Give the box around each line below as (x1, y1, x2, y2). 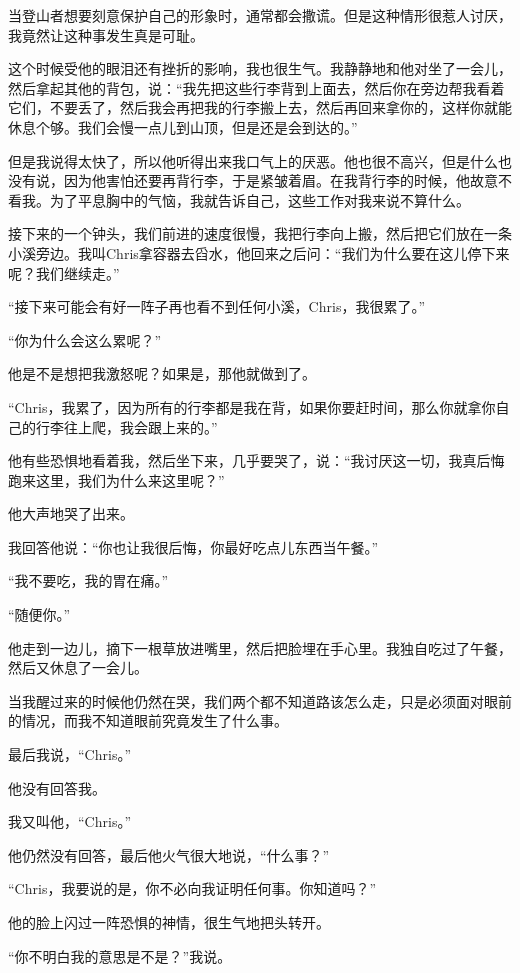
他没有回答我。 (8, 777, 106, 798)
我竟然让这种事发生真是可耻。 (8, 24, 204, 45)
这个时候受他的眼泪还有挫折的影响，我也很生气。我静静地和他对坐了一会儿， (8, 58, 512, 79)
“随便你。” (8, 604, 71, 625)
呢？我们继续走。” (8, 262, 120, 283)
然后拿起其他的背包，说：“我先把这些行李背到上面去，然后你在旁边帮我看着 (8, 77, 505, 98)
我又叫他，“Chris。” (8, 811, 132, 832)
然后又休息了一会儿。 (8, 657, 148, 678)
